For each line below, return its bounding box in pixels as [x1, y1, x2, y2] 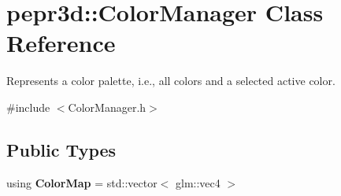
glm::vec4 [175, 174, 221, 190]
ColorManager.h [68, 98, 146, 115]
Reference [6, 27, 116, 59]
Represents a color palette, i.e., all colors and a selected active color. [6, 72, 335, 89]
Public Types [6, 137, 117, 161]
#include [6, 98, 50, 115]
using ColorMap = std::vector [6, 174, 158, 190]
